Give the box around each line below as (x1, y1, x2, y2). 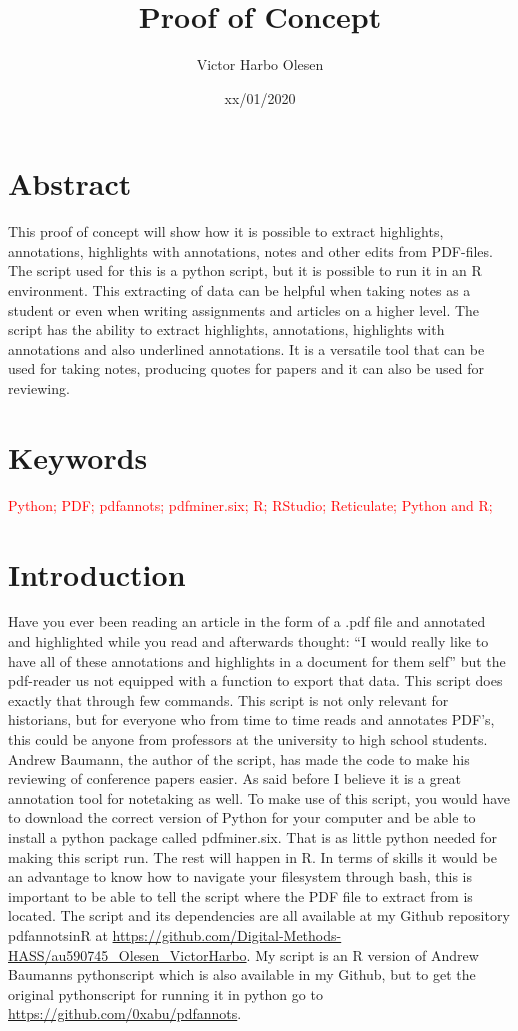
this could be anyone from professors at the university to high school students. (8, 729, 488, 749)
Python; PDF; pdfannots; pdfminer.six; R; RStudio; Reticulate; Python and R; (8, 494, 493, 515)
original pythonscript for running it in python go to (8, 983, 323, 1004)
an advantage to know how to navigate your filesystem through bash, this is (8, 866, 473, 887)
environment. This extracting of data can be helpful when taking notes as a (8, 280, 471, 301)
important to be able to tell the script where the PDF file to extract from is (8, 885, 473, 906)
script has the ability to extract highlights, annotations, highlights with (8, 319, 445, 340)
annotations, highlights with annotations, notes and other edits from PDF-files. (8, 240, 493, 261)
